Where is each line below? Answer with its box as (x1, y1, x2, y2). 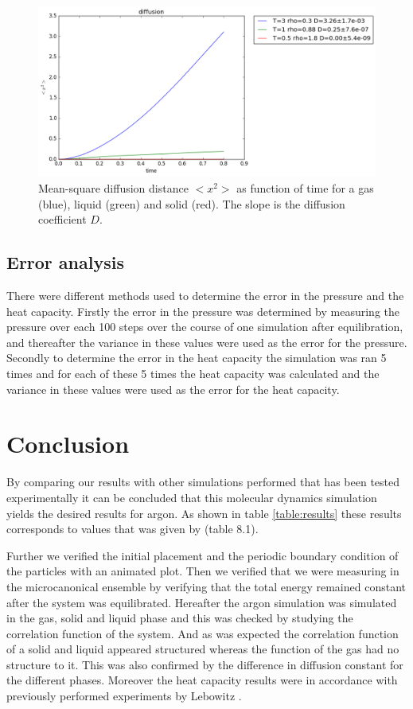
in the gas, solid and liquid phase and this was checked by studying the (6, 610, 353, 626)
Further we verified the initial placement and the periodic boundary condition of (6, 547, 399, 563)
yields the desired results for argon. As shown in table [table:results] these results (6, 504, 402, 521)
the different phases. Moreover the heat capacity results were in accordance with (6, 672, 398, 688)
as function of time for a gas (236, 180, 374, 197)
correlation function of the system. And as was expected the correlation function (6, 625, 399, 641)
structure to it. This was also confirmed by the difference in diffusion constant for (6, 656, 403, 672)
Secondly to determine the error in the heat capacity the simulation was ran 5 (6, 349, 387, 366)
